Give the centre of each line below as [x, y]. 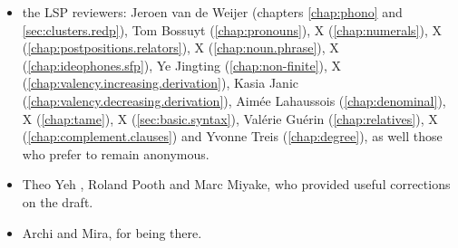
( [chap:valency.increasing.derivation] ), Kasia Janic [161, 83]
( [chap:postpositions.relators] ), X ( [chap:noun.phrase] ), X [180, 48]
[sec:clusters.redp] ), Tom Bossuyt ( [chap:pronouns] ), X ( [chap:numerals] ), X [232, 29]
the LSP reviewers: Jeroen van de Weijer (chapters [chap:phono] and [212, 12]
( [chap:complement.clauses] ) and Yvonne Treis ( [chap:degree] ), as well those [232, 136]
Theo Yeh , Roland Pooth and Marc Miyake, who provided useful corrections [236, 184]
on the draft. [58, 201]
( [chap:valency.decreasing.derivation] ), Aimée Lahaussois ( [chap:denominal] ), [234, 100]
